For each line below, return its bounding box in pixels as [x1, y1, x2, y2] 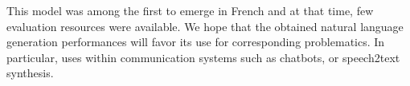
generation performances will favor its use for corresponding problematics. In [6, 33, 385, 50]
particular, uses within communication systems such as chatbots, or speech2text [6, 49, 400, 65]
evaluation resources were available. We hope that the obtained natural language [6, 18, 404, 34]
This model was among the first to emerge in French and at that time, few [6, 2, 374, 18]
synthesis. [6, 64, 54, 81]
